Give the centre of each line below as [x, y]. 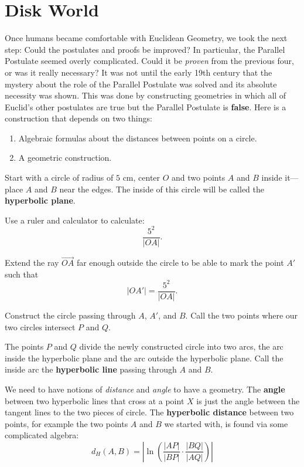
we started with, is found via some [226, 423]
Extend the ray [32, 263]
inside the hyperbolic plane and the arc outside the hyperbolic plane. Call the [144, 358]
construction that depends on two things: [78, 118]
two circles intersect [40, 326]
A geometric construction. [65, 158]
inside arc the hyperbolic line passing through [91, 369]
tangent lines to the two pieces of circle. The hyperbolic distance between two [149, 412]
